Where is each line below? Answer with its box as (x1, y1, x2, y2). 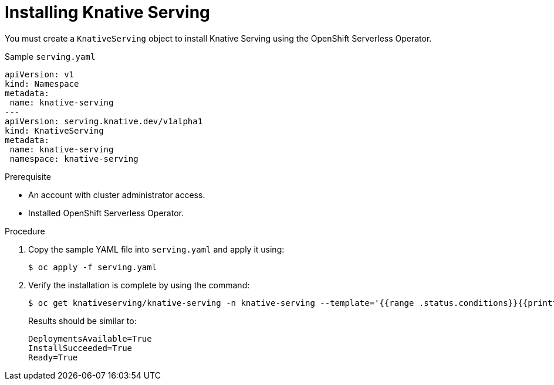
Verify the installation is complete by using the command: (28, 280, 250, 290)
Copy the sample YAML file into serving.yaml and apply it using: (28, 244, 285, 254)
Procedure (5, 226, 45, 236)
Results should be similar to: (28, 315, 137, 326)
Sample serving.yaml (5, 51, 96, 62)
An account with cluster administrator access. (28, 189, 205, 200)
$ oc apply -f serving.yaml (28, 262, 157, 272)
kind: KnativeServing (5, 125, 104, 135)
